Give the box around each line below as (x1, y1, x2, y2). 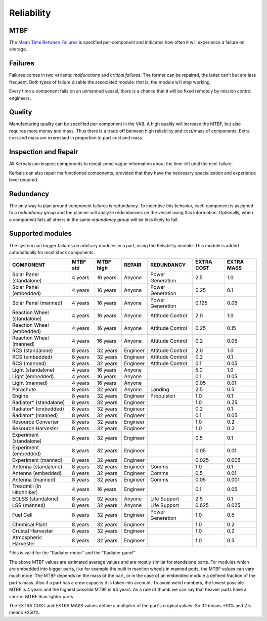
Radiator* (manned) (12, 412, 58, 419)
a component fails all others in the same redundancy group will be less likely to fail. (9, 217, 178, 222)
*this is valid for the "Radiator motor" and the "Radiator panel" (9, 550, 135, 556)
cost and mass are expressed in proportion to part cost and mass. (9, 135, 143, 141)
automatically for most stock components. (9, 249, 95, 255)
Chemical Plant (12, 521, 47, 528)
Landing (150, 386, 170, 393)
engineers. (9, 95, 31, 101)
